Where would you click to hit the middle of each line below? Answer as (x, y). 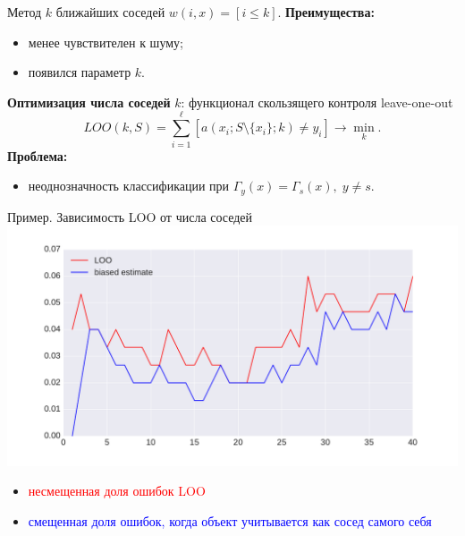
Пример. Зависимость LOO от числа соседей (130, 216)
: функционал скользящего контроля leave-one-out (317, 102)
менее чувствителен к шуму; (106, 42)
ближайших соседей (110, 12)
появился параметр (80, 72)
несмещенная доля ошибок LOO (117, 491)
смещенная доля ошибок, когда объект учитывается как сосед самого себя (230, 521)
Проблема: (38, 155)
